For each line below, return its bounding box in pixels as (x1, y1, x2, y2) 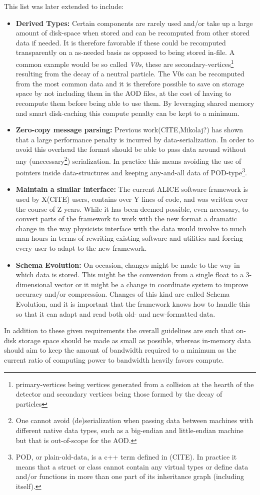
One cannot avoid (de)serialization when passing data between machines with (15, 415, 253, 426)
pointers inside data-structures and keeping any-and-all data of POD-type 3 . (15, 166, 247, 177)
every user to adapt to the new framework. (15, 243, 147, 253)
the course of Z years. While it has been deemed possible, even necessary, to (15, 203, 248, 214)
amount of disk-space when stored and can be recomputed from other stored (15, 27, 250, 38)
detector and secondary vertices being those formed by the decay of (15, 389, 222, 399)
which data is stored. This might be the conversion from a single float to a (15, 269, 243, 280)
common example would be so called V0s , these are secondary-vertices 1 (15, 57, 234, 69)
